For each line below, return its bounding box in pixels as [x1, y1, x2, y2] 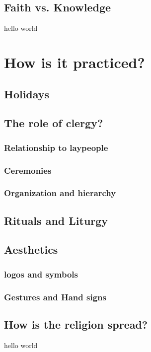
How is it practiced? [4, 52, 145, 72]
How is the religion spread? [4, 316, 148, 332]
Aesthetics [4, 242, 58, 257]
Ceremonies [4, 164, 52, 176]
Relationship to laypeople [4, 141, 108, 153]
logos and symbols [4, 268, 78, 280]
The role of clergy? [4, 115, 103, 131]
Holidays [4, 86, 50, 101]
